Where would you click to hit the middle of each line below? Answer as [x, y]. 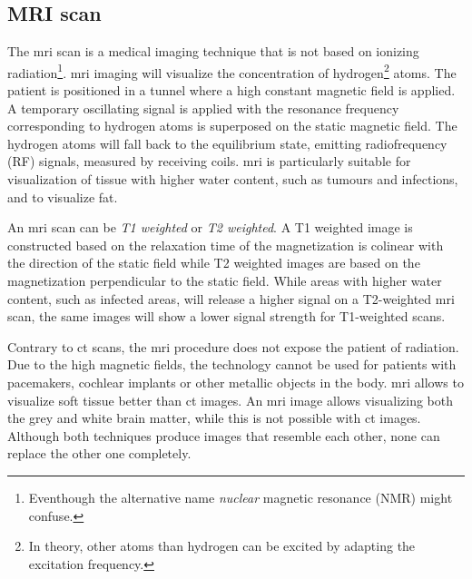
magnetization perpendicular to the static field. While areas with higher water [225, 280]
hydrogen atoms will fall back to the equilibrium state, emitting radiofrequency [227, 143]
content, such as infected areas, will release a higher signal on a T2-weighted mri [231, 298]
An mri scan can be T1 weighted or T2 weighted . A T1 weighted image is [210, 227]
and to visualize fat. [63, 196]
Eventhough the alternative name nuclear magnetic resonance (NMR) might [241, 497]
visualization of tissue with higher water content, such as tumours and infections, [233, 179]
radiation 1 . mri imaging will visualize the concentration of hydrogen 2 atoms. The [232, 71]
